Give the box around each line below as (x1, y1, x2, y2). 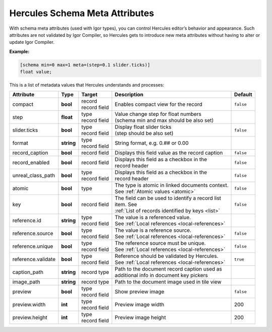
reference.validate (12, 256, 56, 263)
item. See (114, 201, 138, 208)
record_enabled (12, 159, 50, 166)
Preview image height (114, 314, 166, 321)
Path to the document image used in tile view (114, 279, 222, 286)
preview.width (12, 301, 46, 308)
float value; (20, 69, 52, 75)
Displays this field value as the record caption (114, 149, 223, 156)
